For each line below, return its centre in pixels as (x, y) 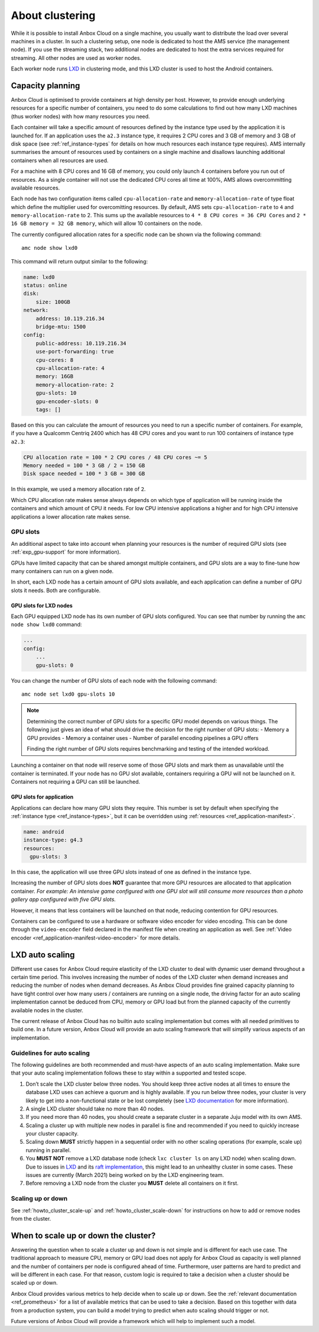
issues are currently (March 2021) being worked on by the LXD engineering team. (125, 1175)
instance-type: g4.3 (53, 840)
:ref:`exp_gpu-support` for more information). (66, 552)
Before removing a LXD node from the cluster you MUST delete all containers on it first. (132, 1183)
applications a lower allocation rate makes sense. (71, 517)
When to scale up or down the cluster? (83, 1235)
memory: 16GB (55, 377)
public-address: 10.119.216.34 (81, 343)
